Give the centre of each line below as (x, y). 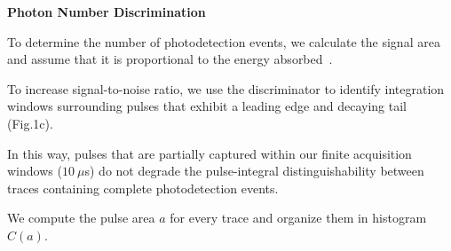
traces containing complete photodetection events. (143, 188)
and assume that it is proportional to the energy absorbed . (170, 59)
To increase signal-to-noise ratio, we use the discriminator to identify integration (226, 88)
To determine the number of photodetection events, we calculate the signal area (224, 41)
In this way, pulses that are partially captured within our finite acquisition (210, 153)
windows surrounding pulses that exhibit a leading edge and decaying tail (207, 106)
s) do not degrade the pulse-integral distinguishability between (254, 171)
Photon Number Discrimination (107, 12)
